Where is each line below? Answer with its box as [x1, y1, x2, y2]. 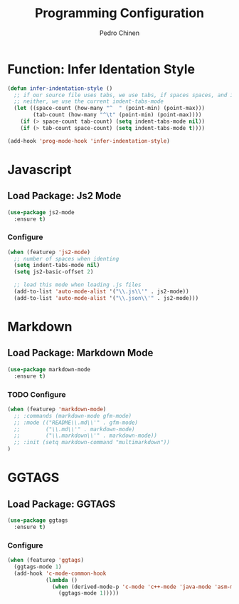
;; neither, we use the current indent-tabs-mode [14, 98, 164, 105]
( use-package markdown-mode [7, 366, 91, 373]
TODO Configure [7, 389, 66, 399]
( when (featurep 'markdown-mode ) [7, 406, 107, 413]
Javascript [7, 161, 73, 178]
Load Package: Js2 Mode [7, 190, 122, 202]
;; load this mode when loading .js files [14, 281, 142, 288]
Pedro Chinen [99, 29, 140, 37]
